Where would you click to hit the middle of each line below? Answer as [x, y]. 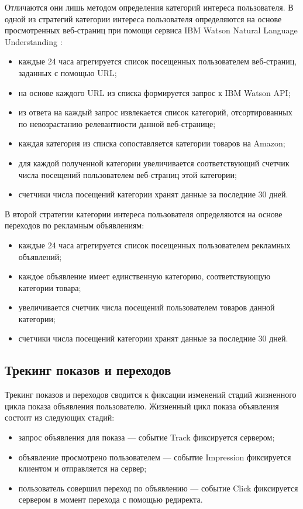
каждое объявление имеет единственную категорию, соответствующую [144, 276]
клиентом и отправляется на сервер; [82, 468]
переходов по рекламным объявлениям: [75, 225]
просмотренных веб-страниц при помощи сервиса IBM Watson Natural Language [151, 30]
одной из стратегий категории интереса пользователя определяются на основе [143, 18]
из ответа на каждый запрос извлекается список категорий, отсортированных [155, 112]
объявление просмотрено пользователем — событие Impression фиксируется [155, 457]
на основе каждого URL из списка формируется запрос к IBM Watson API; [154, 92]
